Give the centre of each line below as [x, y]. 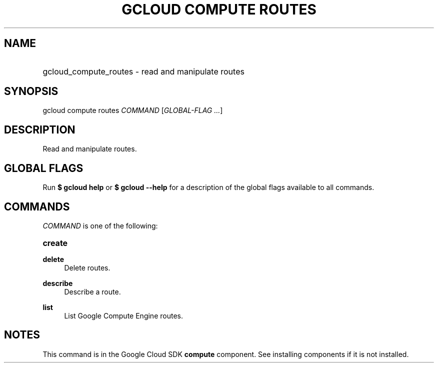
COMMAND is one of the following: [100, 225]
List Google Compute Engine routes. [123, 315]
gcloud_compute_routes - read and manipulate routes [143, 71]
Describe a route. [92, 291]
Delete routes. [87, 267]
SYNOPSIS [31, 91]
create [55, 243]
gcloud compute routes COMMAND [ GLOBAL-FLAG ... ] [133, 110]
